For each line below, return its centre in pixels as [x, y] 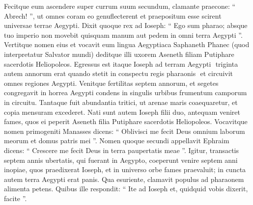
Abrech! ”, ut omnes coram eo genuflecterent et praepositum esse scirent [113, 15]
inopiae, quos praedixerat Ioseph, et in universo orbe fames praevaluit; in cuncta [125, 169]
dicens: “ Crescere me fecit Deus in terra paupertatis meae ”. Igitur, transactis [122, 150]
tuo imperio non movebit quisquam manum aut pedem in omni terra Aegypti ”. [123, 35]
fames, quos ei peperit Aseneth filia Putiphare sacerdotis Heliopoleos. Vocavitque [126, 121]
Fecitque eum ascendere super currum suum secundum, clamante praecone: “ [120, 6]
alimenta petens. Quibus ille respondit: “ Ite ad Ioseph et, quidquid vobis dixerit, [126, 189]
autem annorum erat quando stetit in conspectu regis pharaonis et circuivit [119, 73]
